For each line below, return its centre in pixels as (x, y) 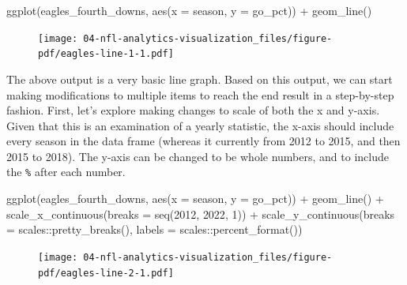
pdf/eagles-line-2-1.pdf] (106, 273)
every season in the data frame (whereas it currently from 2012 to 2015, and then (203, 141)
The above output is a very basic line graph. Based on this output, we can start (200, 79)
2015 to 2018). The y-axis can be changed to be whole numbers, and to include (198, 156)
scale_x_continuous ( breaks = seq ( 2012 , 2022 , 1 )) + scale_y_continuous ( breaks (201, 214)
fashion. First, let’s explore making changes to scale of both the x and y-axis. (193, 110)
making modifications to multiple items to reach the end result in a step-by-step (200, 94)
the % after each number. (66, 172)
